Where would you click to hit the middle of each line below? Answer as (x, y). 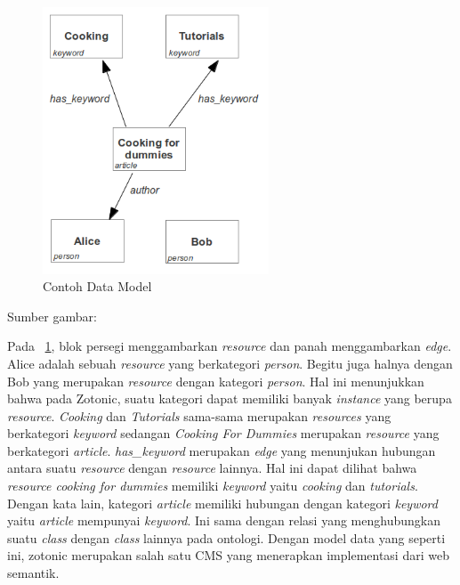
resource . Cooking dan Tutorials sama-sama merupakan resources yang (199, 415)
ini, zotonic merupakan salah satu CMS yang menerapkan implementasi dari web (228, 555)
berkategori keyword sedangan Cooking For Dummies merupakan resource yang (223, 433)
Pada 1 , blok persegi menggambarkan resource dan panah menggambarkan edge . (230, 346)
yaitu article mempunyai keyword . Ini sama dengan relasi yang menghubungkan (224, 520)
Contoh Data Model (97, 286)
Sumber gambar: (52, 316)
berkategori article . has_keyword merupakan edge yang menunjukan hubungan (222, 450)
